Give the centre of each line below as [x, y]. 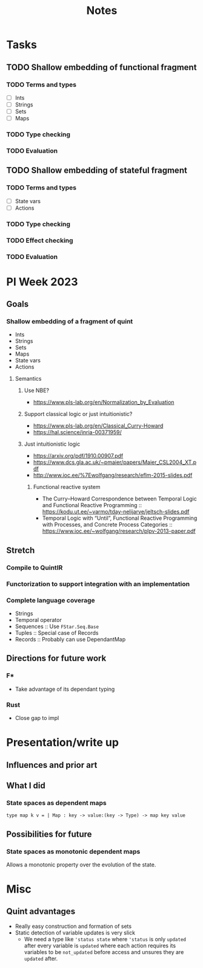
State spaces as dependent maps [57, 803]
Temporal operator [38, 620]
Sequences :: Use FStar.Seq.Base [57, 626]
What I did [26, 785]
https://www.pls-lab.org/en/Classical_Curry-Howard [98, 426]
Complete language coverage [51, 600]
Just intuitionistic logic [52, 444]
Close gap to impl [37, 717]
